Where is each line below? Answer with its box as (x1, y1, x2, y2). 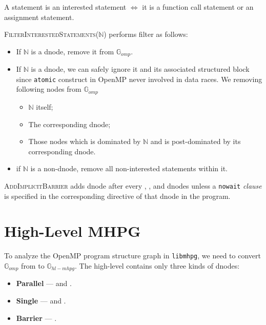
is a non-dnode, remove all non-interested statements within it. (30, 163, 228, 174)
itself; (36, 101, 53, 112)
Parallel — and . (16, 278, 72, 289)
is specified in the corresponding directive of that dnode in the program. (4, 190, 231, 201)
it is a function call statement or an (142, 2, 254, 12)
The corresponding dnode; (28, 118, 111, 129)
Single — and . (16, 295, 66, 306)
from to (21, 260, 45, 271)
